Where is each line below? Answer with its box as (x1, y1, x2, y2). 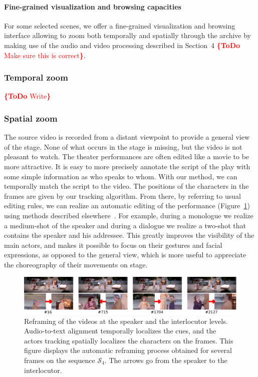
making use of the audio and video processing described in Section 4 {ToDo (4, 40, 240, 50)
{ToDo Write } (4, 91, 51, 101)
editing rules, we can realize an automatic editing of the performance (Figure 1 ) (4, 200, 250, 211)
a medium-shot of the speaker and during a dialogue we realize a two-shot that (4, 220, 246, 230)
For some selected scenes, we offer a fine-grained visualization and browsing (4, 20, 235, 31)
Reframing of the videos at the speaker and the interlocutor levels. (24, 315, 228, 326)
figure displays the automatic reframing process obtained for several (24, 345, 232, 355)
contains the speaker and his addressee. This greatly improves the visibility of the (4, 230, 254, 240)
